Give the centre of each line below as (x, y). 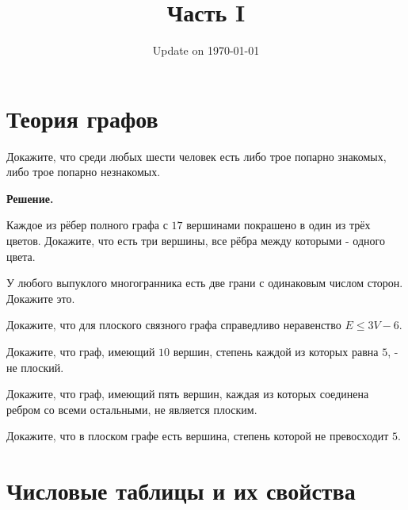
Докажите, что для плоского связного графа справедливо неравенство (174, 325)
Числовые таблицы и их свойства (181, 491)
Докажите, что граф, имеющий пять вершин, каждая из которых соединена (188, 394)
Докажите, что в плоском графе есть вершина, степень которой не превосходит (198, 436)
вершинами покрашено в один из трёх (278, 225)
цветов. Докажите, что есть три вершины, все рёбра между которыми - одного (196, 241)
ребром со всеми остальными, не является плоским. (132, 409)
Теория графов (82, 118)
